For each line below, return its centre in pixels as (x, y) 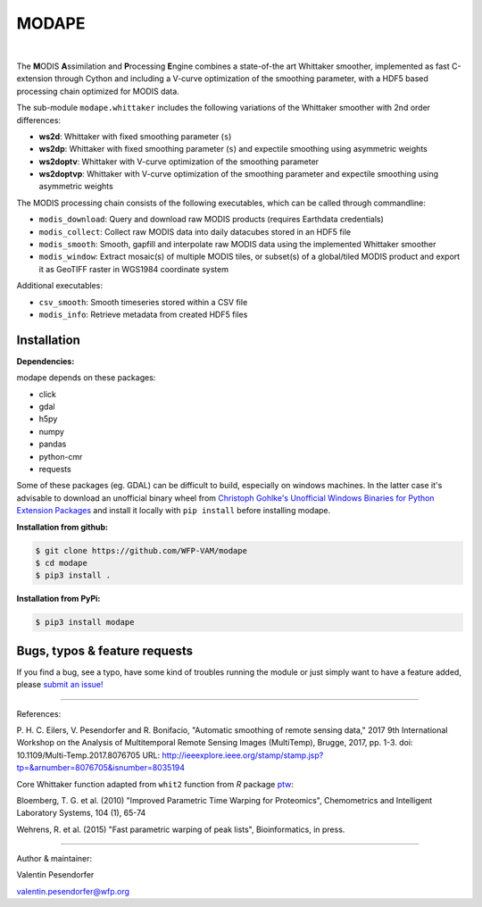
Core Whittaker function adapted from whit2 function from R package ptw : (155, 784)
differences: (39, 120)
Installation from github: (62, 527)
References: (39, 713)
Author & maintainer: (54, 859)
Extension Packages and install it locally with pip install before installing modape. (174, 511)
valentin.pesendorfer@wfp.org (73, 891)
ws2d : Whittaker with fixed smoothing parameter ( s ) (135, 136)
